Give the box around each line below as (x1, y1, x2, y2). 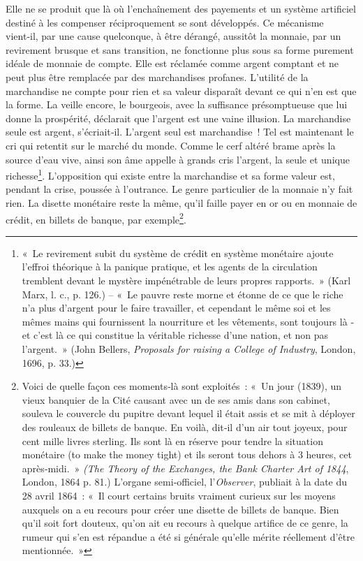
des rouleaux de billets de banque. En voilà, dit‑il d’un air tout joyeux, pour (22, 419, 348, 434)
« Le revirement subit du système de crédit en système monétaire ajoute (22, 245, 334, 260)
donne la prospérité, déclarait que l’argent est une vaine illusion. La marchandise (6, 110, 351, 125)
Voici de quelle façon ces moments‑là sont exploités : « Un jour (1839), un (22, 379, 342, 393)
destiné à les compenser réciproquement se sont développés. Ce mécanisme (6, 15, 324, 29)
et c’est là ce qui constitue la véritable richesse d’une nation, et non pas (22, 328, 329, 342)
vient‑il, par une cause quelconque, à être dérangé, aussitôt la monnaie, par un (6, 29, 341, 43)
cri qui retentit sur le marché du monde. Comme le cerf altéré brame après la (6, 138, 336, 152)
